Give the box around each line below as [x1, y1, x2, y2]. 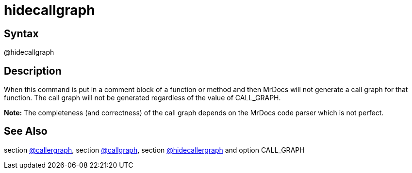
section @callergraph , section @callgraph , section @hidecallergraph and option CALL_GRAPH [4, 145, 305, 154]
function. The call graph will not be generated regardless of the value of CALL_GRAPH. [4, 94, 281, 102]
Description [4, 64, 62, 77]
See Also [4, 125, 48, 138]
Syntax [4, 27, 39, 40]
